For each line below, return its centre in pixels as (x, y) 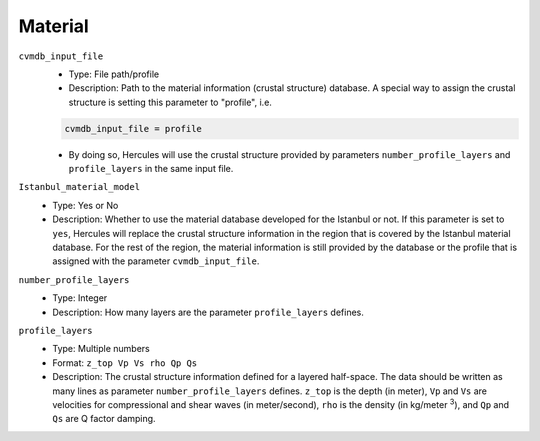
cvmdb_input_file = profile (133, 128)
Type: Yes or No (85, 205)
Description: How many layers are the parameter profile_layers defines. (208, 312)
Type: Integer (80, 298)
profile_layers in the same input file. (151, 169)
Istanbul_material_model (79, 187)
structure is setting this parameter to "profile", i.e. (170, 102)
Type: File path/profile (114, 74)
